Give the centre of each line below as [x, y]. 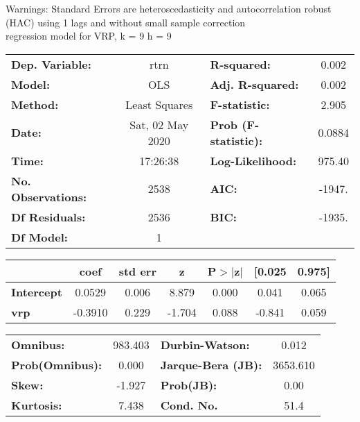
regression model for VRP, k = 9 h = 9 [89, 36]
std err [137, 271]
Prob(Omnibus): [57, 364]
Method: [35, 104]
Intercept [37, 292]
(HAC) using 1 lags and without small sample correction [126, 22]
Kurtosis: [37, 405]
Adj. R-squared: [254, 84]
